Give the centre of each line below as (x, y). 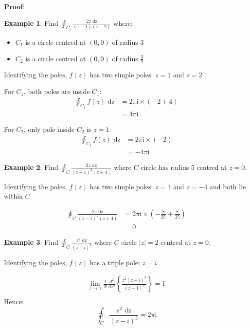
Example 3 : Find (31, 242)
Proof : (15, 6)
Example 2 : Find (31, 167)
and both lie (228, 186)
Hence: (14, 302)
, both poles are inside (57, 91)
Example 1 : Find (31, 23)
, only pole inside (49, 129)
